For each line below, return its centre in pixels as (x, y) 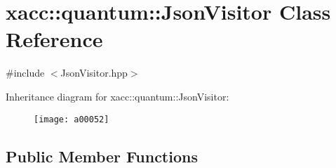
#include (25, 73)
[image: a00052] (72, 119)
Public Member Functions (102, 156)
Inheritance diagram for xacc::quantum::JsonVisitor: (117, 96)
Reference (54, 39)
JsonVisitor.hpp (94, 73)
